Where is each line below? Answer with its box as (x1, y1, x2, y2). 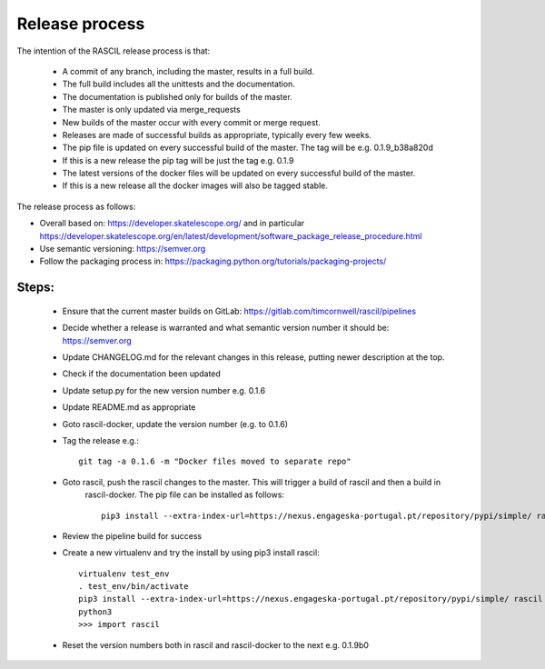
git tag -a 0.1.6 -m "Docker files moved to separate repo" (78, 456, 352, 467)
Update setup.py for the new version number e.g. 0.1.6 (62, 384, 266, 395)
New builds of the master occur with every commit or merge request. (62, 116, 322, 127)
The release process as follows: (16, 201, 136, 212)
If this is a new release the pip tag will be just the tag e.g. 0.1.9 (62, 155, 294, 165)
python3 (78, 606, 113, 617)
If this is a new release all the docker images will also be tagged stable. (62, 180, 329, 191)
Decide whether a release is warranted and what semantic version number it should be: (62, 323, 390, 334)
